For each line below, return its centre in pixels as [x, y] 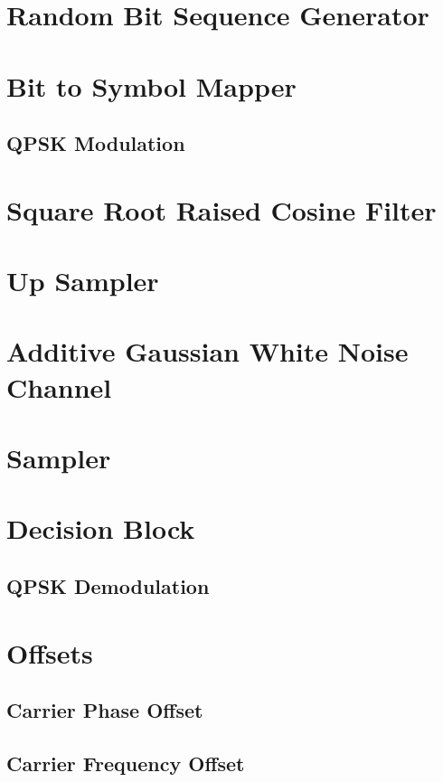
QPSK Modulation [96, 143]
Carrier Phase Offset [105, 710]
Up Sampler [83, 281]
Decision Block [101, 528]
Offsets [50, 652]
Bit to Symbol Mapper [151, 85]
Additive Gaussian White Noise [207, 351]
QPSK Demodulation [108, 585]
